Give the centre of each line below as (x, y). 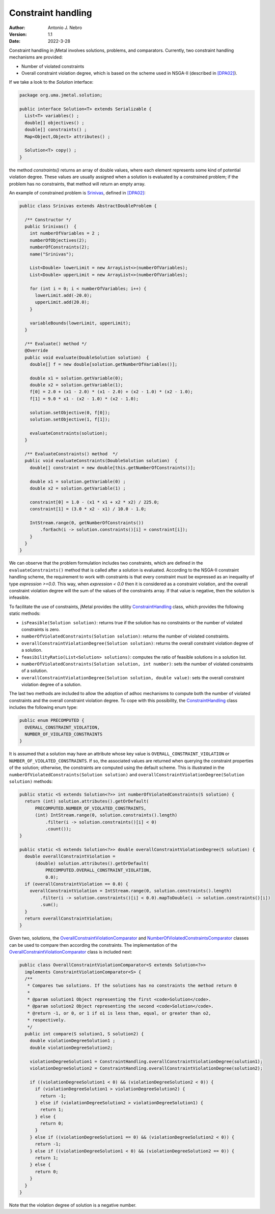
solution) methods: (31, 781)
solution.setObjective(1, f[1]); (70, 419)
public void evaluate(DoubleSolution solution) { (87, 357)
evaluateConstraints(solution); (69, 433)
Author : (17, 28)
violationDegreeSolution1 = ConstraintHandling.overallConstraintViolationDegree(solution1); (146, 1061)
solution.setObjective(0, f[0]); (70, 413)
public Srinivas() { (51, 227)
